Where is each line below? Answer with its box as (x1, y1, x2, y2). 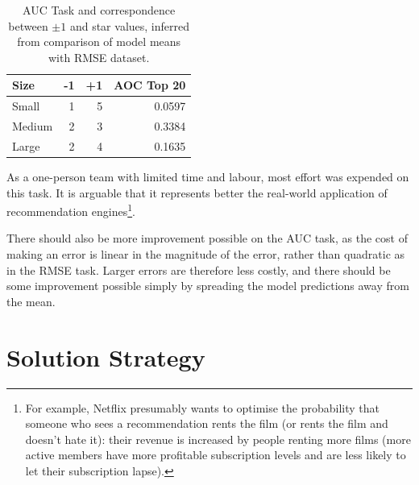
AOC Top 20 (114, 77, 186, 93)
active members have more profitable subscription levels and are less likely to (25, 446, 406, 463)
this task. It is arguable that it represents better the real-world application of (6, 184, 388, 201)
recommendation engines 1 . (6, 201, 135, 219)
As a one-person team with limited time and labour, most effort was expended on (6, 168, 409, 184)
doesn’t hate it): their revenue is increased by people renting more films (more (25, 430, 411, 447)
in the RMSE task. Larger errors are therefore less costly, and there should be (6, 261, 391, 278)
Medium (12, 118, 53, 135)
